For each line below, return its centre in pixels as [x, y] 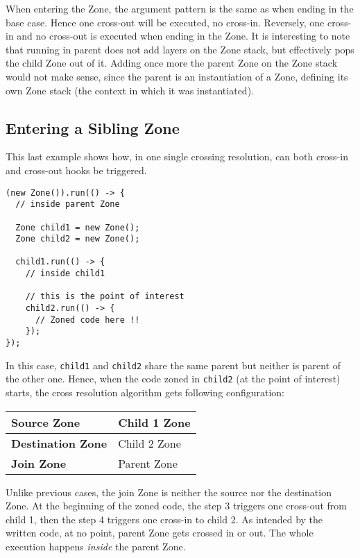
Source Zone [46, 422]
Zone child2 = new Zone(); [78, 239]
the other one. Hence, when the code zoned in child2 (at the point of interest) [173, 379]
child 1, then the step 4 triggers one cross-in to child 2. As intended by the [164, 519]
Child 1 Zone [154, 422]
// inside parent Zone [68, 204]
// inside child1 [65, 274]
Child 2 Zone [149, 443]
